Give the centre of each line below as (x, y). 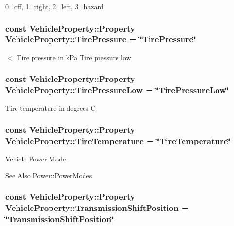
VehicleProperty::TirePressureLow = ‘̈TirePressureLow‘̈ (117, 90)
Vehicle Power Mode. (37, 159)
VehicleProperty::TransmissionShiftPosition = (97, 208)
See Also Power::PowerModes (49, 175)
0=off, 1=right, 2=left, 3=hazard (55, 6)
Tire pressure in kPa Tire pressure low (74, 57)
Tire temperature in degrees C (50, 108)
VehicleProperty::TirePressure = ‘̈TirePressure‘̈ (101, 39)
